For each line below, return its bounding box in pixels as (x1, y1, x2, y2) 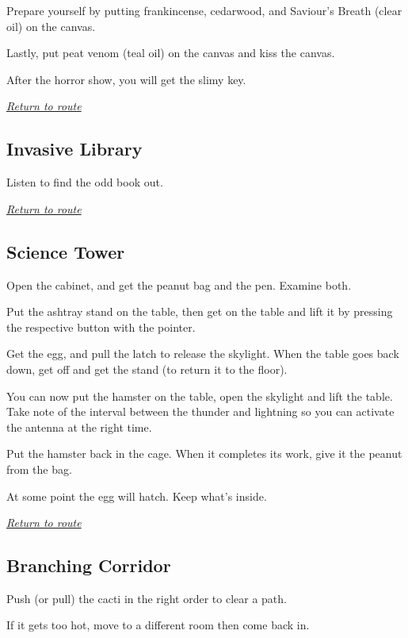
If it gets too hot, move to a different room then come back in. (6, 617, 310, 633)
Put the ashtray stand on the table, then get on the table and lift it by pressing (6, 303, 393, 320)
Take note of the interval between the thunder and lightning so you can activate (6, 403, 395, 420)
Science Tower (6, 239, 125, 263)
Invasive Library (6, 136, 143, 161)
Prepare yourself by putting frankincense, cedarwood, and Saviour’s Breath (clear (6, 2, 402, 18)
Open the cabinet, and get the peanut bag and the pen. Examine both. (6, 276, 352, 293)
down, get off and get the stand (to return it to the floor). (6, 360, 288, 377)
